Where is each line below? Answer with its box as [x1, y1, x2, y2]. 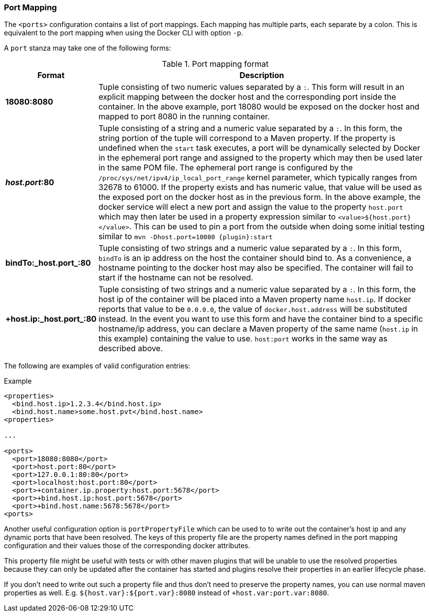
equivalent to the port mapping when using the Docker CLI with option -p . [4, 28, 243, 37]
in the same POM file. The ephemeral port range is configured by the [98, 163, 353, 173]
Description [239, 70, 284, 81]
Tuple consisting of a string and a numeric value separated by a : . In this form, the [98, 123, 402, 134]
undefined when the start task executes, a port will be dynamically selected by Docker [98, 143, 420, 153]
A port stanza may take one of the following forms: [4, 44, 171, 53]
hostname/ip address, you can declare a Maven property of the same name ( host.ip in [98, 324, 418, 334]
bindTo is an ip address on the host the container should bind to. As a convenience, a [98, 253, 411, 263]
